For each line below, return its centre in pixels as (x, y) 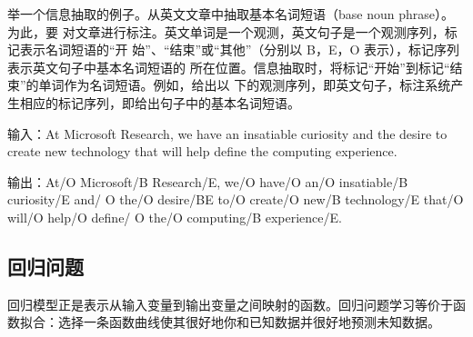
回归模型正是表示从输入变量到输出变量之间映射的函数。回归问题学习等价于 (230, 304)
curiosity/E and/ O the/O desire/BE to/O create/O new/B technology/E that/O (236, 199)
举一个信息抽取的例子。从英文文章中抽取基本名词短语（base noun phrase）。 (231, 14)
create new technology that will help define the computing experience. (202, 151)
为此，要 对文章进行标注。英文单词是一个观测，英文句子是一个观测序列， (226, 31)
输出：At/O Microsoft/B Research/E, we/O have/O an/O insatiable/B (208, 181)
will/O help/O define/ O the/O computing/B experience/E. (175, 217)
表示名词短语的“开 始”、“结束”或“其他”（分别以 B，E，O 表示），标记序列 (239, 50)
